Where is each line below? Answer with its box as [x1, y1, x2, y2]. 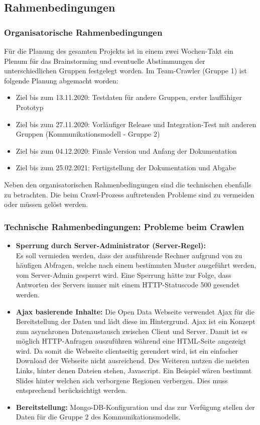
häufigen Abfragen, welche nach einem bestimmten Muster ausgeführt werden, [16, 260, 256, 270]
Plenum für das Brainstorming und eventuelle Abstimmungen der [4, 55, 205, 66]
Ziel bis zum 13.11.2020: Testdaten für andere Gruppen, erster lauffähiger [16, 92, 242, 102]
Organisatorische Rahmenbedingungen [4, 26, 163, 38]
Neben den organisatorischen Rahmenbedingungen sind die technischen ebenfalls [4, 179, 251, 189]
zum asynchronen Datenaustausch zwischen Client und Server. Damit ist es [16, 326, 247, 336]
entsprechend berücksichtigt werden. [16, 385, 127, 395]
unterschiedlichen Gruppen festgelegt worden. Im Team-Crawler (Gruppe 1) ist [4, 65, 247, 76]
